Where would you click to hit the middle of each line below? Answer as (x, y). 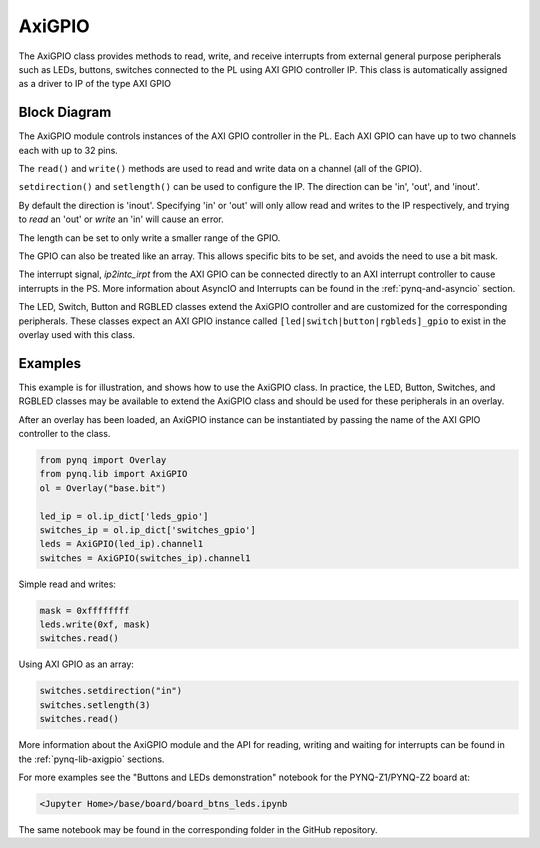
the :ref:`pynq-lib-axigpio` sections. (91, 759)
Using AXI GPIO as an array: (76, 664)
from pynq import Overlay (103, 459)
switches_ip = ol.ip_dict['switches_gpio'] (148, 529)
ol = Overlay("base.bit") (103, 488)
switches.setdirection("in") (111, 691)
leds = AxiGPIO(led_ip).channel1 (121, 544)
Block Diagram (65, 112)
